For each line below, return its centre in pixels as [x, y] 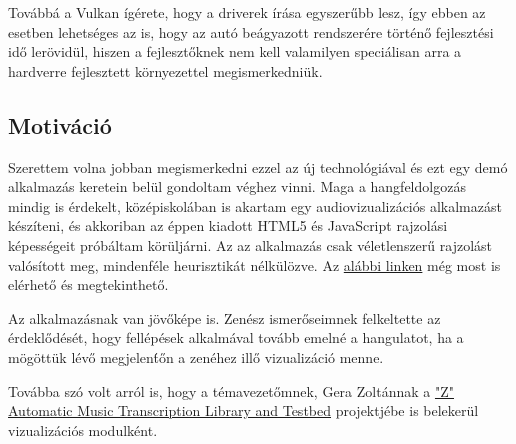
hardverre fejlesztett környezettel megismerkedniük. [165, 70]
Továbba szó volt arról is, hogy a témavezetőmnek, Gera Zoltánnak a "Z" [231, 390]
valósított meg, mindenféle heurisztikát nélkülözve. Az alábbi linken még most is [254, 264]
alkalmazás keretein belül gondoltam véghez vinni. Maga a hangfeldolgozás [237, 186]
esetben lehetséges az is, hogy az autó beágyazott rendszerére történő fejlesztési [251, 31]
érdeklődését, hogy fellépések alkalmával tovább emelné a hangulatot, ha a [236, 337]
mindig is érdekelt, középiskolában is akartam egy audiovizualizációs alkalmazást [255, 205]
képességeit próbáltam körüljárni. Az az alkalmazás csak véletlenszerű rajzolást [250, 244]
